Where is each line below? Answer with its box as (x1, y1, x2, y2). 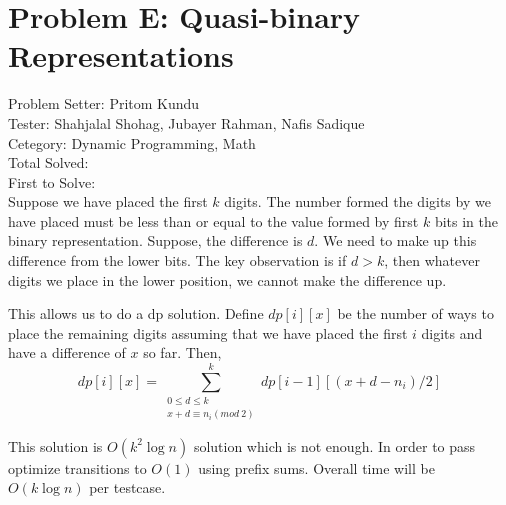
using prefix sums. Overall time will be (198, 457, 435, 478)
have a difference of (8, 342, 126, 363)
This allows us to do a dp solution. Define (8, 303, 264, 324)
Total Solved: (8, 152, 89, 173)
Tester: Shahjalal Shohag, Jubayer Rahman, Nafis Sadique (8, 112, 365, 133)
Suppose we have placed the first (8, 191, 208, 212)
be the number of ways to (337, 303, 494, 324)
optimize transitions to (8, 457, 147, 478)
